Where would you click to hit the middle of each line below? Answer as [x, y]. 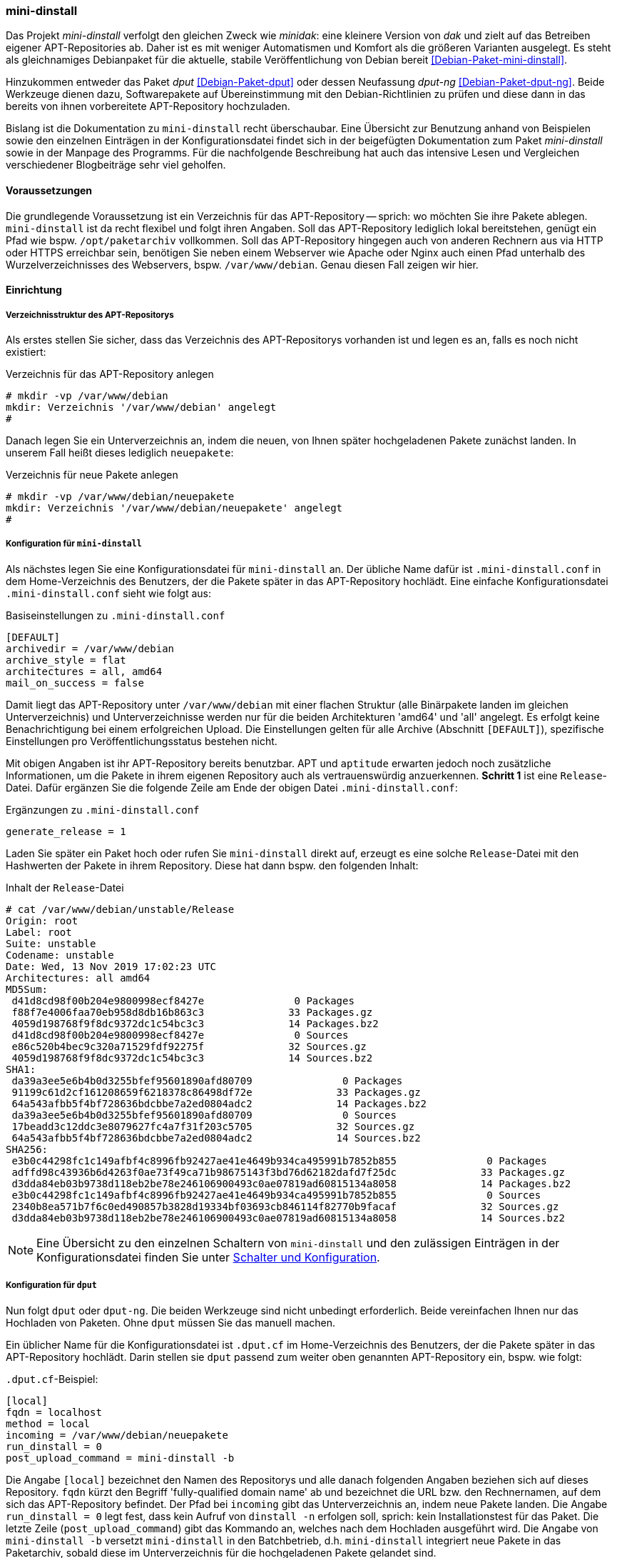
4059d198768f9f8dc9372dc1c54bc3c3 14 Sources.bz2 [192, 1058]
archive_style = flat [66, 660]
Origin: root [42, 920]
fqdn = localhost [54, 1412]
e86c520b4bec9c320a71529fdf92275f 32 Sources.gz [189, 1046]
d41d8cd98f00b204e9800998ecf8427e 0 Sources [180, 1035]
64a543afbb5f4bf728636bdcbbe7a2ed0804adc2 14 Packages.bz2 [219, 1103]
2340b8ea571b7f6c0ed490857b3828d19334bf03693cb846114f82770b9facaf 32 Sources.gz [285, 1206]
